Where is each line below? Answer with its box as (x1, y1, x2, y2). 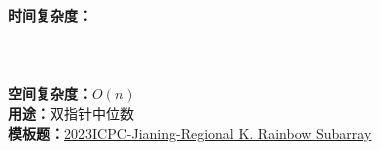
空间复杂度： (8, 83, 92, 104)
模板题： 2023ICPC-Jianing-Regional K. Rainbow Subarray (8, 122, 372, 143)
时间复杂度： (8, 5, 92, 25)
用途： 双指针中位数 (8, 102, 134, 123)
